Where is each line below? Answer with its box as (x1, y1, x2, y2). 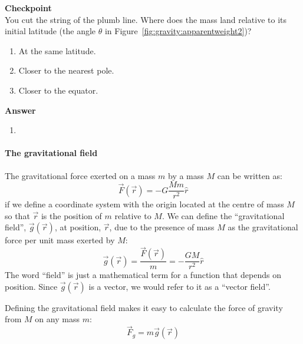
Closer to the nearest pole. (18, 64, 114, 77)
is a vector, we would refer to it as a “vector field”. (88, 280, 271, 292)
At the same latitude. (18, 44, 96, 57)
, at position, (54, 221, 101, 233)
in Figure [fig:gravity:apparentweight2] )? (104, 25, 252, 37)
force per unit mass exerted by (5, 234, 115, 246)
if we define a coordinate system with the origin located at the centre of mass (5, 198, 284, 210)
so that (5, 209, 30, 221)
